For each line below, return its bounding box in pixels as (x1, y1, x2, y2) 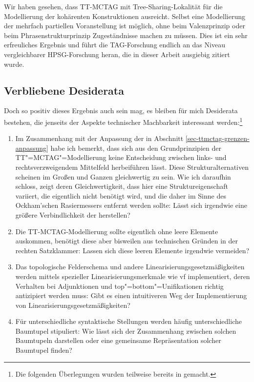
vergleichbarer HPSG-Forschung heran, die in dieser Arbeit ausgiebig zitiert (4, 49, 230, 59)
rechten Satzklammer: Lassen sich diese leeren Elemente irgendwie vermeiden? (15, 245, 250, 255)
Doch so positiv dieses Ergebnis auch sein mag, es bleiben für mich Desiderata (4, 105, 238, 116)
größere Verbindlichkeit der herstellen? (15, 209, 130, 220)
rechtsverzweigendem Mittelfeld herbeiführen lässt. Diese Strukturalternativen (15, 161, 249, 172)
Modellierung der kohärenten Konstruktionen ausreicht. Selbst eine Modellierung (4, 11, 246, 21)
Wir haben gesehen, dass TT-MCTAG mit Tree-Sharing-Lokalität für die (4, 1, 223, 11)
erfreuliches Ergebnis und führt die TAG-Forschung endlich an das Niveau (4, 40, 225, 50)
